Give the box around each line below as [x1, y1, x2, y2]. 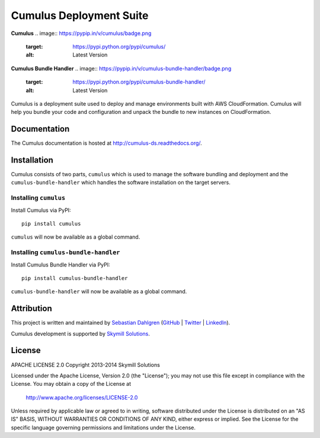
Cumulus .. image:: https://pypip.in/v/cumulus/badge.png [11, 30, 152, 37]
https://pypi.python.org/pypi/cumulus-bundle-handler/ [72, 78, 206, 85]
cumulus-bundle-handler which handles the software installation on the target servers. [11, 179, 231, 186]
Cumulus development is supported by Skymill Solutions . [11, 330, 151, 337]
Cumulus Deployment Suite [11, 9, 149, 22]
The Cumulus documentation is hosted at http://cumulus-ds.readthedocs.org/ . [11, 139, 203, 147]
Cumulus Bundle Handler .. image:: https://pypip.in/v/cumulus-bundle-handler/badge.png [11, 65, 232, 72]
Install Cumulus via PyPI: [11, 207, 71, 214]
